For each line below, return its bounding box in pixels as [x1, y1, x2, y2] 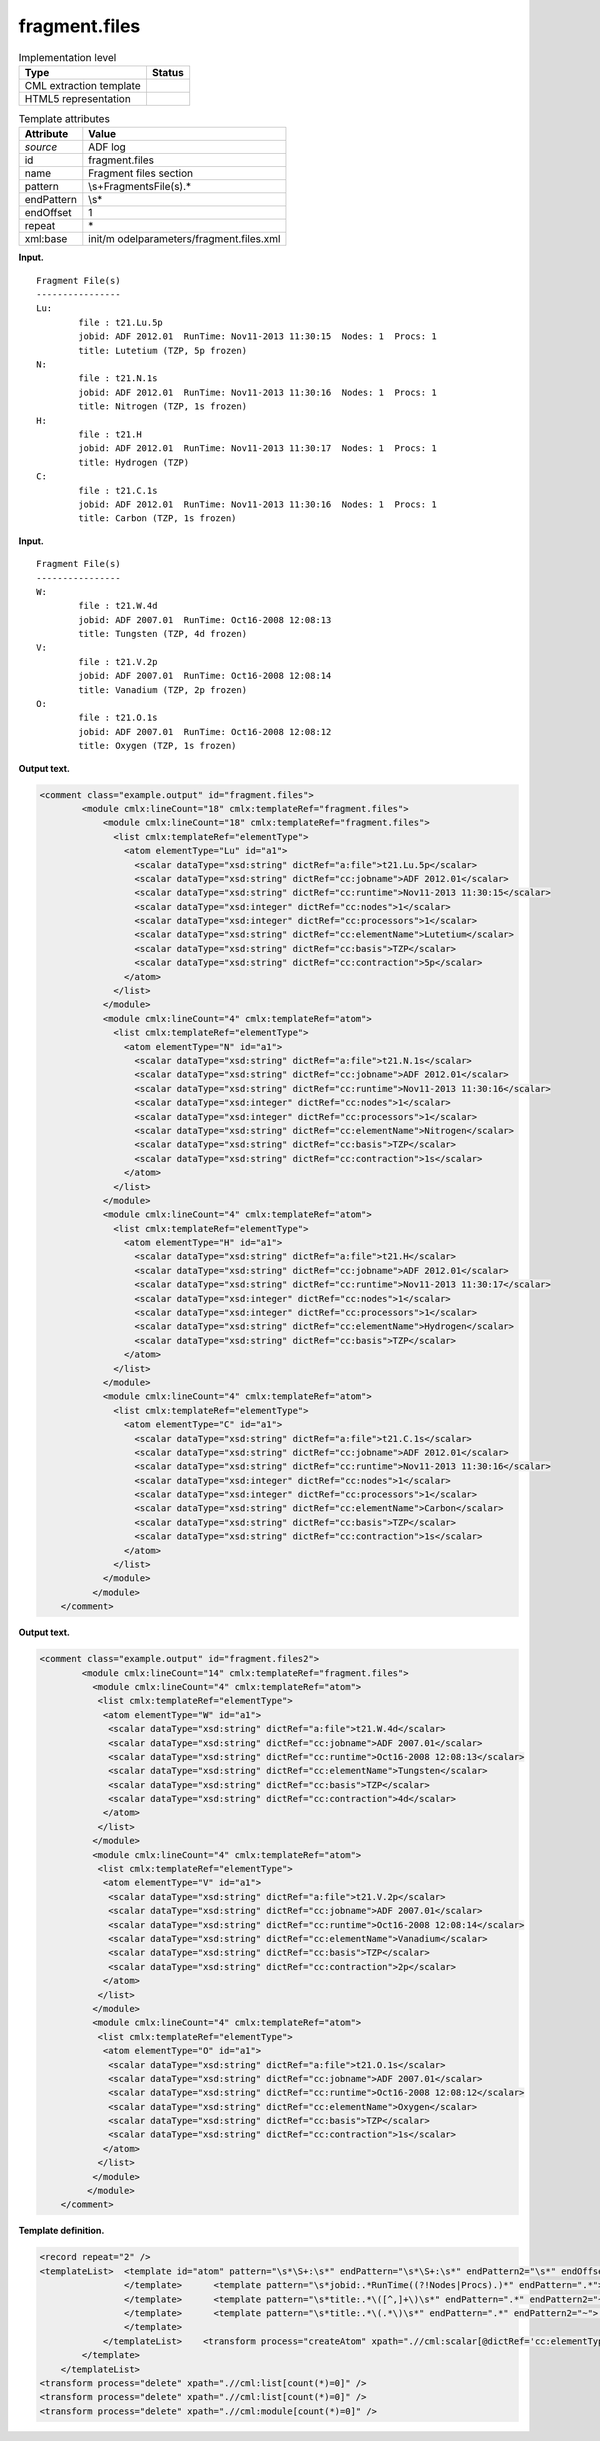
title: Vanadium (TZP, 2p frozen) [78, 684, 248, 695]
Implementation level [18, 50, 117, 64]
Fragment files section [88, 166, 194, 180]
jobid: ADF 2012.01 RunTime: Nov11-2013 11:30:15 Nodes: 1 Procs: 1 [78, 331, 437, 342]
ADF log [88, 140, 127, 154]
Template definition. [18, 2225, 105, 2237]
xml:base [24, 232, 68, 246]
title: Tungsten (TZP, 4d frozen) [78, 628, 248, 640]
